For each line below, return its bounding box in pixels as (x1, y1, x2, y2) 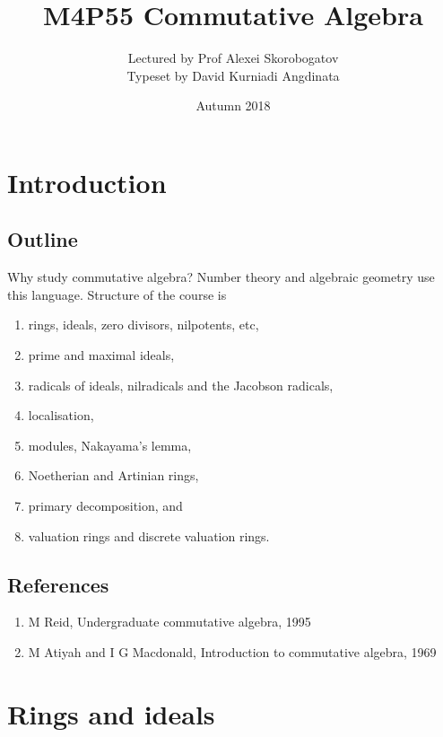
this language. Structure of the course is (7, 285, 227, 303)
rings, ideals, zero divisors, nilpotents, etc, (28, 315, 259, 334)
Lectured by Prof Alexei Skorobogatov (127, 48, 339, 67)
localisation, (28, 406, 94, 425)
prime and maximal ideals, (28, 346, 175, 364)
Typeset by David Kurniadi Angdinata (126, 66, 340, 84)
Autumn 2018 (195, 96, 271, 115)
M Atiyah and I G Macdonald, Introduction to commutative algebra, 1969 (28, 643, 437, 662)
